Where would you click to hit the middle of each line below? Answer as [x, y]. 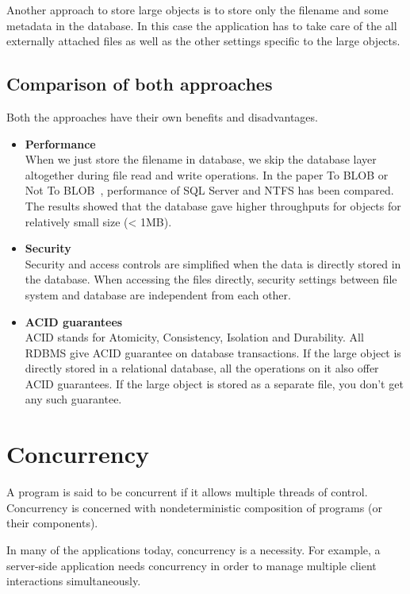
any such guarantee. [73, 399]
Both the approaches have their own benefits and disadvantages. [162, 116]
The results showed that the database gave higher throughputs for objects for [213, 205]
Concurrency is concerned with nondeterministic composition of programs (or [194, 507]
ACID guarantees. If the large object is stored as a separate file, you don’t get [214, 383]
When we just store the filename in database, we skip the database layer [201, 159]
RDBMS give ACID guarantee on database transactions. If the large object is [213, 352]
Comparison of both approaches [140, 84]
